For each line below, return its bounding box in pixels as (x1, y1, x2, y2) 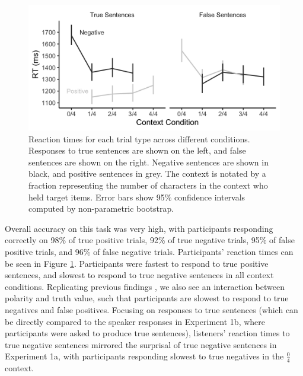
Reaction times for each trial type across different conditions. (28, 132, 250, 145)
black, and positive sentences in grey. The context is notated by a (28, 167, 266, 180)
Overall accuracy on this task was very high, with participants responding (5, 222, 273, 234)
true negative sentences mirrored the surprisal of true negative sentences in (5, 338, 277, 350)
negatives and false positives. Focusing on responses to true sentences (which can (5, 303, 298, 316)
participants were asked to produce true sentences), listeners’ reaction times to (5, 327, 290, 339)
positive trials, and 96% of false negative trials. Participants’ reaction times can (5, 245, 294, 257)
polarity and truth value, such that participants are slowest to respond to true (5, 292, 289, 304)
